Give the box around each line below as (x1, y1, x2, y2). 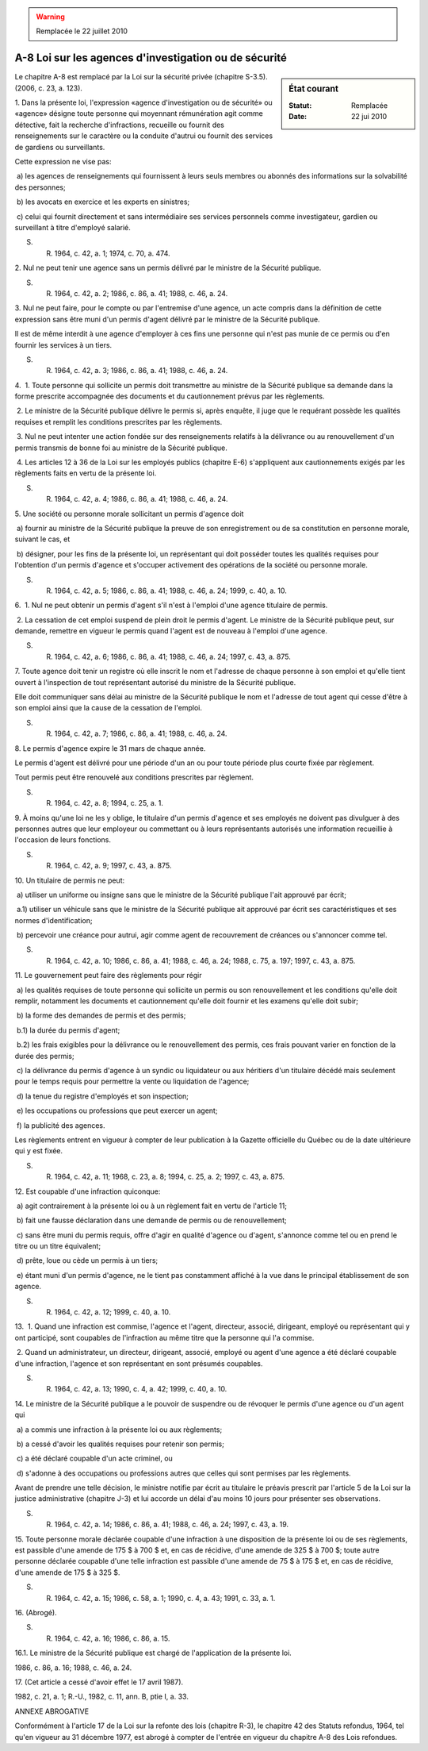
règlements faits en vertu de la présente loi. (14, 468, 157, 478)
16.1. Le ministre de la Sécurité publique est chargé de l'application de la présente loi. (14, 1648, 292, 1658)
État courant (289, 83, 338, 94)
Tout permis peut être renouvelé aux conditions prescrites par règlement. (14, 772, 254, 782)
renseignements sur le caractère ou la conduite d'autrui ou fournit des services (14, 131, 273, 140)
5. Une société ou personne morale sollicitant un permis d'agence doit (14, 509, 244, 518)
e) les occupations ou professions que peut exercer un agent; (16, 1106, 218, 1115)
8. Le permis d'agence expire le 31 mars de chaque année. (14, 743, 206, 753)
